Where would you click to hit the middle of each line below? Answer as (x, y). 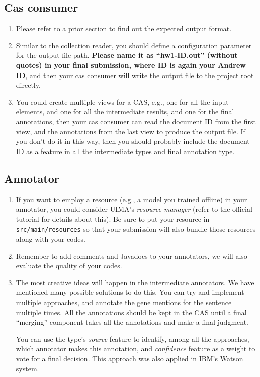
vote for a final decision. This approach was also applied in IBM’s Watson (129, 358)
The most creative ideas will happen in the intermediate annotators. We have (135, 282)
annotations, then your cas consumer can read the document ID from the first (136, 121)
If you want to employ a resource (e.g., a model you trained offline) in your (132, 199)
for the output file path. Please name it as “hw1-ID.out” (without (127, 55)
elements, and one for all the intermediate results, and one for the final (125, 111)
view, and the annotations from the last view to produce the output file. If (131, 131)
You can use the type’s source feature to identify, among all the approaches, (133, 338)
